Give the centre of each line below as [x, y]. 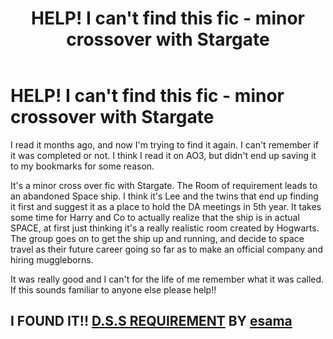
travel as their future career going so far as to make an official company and [166, 249]
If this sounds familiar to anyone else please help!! [113, 289]
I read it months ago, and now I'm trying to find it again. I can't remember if [165, 144]
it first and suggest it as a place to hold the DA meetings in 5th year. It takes [166, 206]
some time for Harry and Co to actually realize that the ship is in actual [155, 217]
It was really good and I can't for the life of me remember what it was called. [167, 279]
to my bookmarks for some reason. [82, 166]
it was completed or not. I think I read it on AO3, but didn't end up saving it [163, 155]
